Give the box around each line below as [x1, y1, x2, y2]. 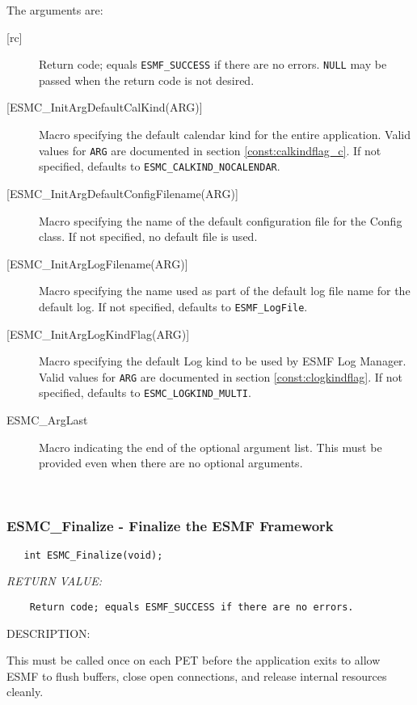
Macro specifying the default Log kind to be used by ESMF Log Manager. [39, 352, 406, 369]
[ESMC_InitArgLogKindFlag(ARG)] [6, 325, 190, 342]
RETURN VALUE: [6, 572, 103, 589]
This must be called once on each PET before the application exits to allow [6, 652, 381, 669]
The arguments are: [6, 2, 103, 18]
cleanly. [6, 683, 44, 700]
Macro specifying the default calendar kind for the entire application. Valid [39, 126, 411, 143]
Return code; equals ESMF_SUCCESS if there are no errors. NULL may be [39, 56, 387, 73]
